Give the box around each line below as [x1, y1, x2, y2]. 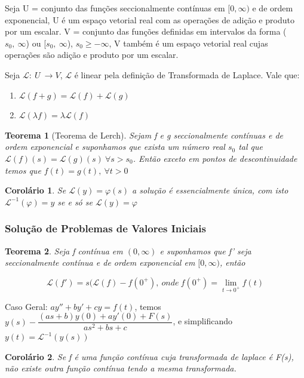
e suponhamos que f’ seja [159, 244, 251, 257]
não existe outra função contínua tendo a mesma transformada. [5, 362, 237, 374]
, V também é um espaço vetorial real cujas [109, 36, 268, 49]
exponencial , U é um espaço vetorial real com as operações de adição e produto [5, 13, 294, 26]
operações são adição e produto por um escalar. [5, 48, 179, 61]
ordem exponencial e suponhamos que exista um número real [5, 140, 225, 153]
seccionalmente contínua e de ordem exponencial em [5, 256, 195, 269]
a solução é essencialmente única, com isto [132, 184, 288, 196]
